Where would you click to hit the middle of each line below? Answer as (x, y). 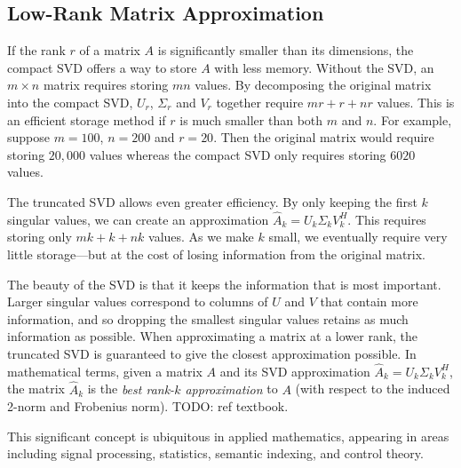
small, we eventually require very (358, 237)
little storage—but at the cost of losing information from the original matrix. (217, 254)
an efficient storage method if (87, 119)
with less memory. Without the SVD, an (324, 67)
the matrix (36, 389)
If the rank (36, 50)
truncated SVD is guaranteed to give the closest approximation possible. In (212, 353)
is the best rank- (131, 389)
